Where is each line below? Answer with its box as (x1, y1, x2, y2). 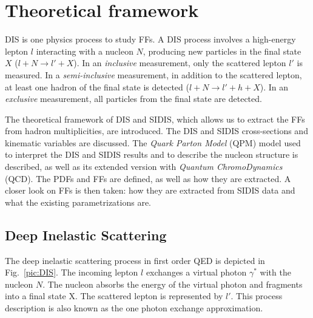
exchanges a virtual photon (146, 266, 247, 279)
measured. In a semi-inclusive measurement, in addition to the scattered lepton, (5, 68, 302, 81)
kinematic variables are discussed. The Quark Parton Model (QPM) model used (5, 136, 301, 149)
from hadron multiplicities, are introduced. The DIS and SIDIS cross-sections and (5, 124, 308, 137)
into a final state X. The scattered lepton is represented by (5, 289, 223, 302)
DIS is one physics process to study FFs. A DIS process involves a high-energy (5, 33, 296, 46)
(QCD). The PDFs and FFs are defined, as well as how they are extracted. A (5, 172, 291, 184)
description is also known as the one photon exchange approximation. (5, 302, 263, 314)
